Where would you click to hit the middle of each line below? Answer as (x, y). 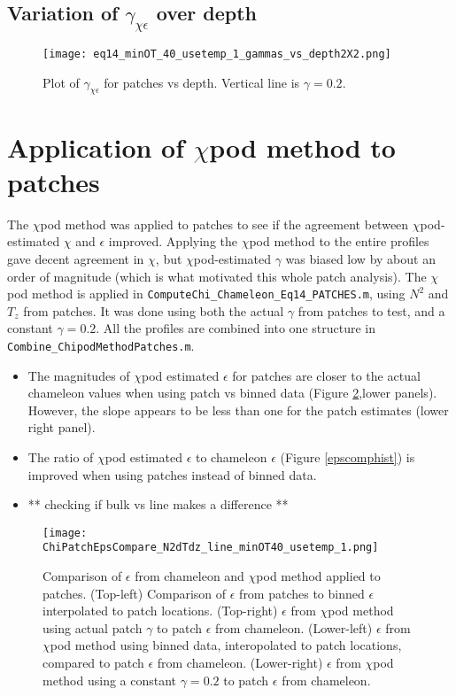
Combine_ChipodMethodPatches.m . (101, 345)
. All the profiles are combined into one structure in (236, 328)
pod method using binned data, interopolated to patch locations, (226, 645)
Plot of (61, 82)
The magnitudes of (79, 375)
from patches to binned (302, 593)
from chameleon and (189, 576)
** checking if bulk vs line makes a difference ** (158, 504)
